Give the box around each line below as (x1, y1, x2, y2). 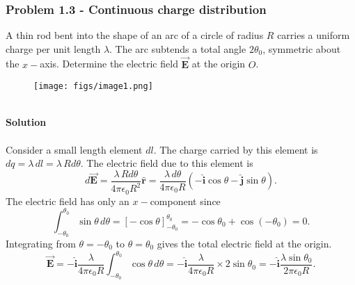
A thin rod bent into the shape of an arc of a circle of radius (6, 28, 264, 42)
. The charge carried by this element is (153, 142, 318, 156)
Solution (6, 115, 47, 129)
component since (150, 193, 221, 208)
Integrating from (6, 236, 76, 250)
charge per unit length (6, 41, 101, 56)
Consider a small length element (6, 142, 143, 156)
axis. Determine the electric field (40, 56, 178, 71)
